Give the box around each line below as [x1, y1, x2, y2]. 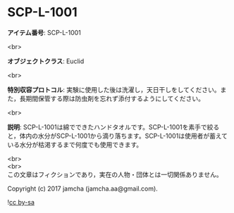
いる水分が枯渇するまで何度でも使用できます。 [7, 140, 143, 148]
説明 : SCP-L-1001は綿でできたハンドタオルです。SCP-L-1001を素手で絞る [7, 122, 220, 131]
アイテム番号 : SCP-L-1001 [7, 28, 81, 37]
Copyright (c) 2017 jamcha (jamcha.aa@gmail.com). [7, 184, 159, 193]
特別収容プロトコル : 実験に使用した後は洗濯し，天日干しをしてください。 [7, 85, 221, 93]
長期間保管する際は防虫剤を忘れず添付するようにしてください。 [19, 94, 204, 103]
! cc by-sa [7, 198, 35, 206]
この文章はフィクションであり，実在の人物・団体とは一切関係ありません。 [7, 170, 223, 179]
